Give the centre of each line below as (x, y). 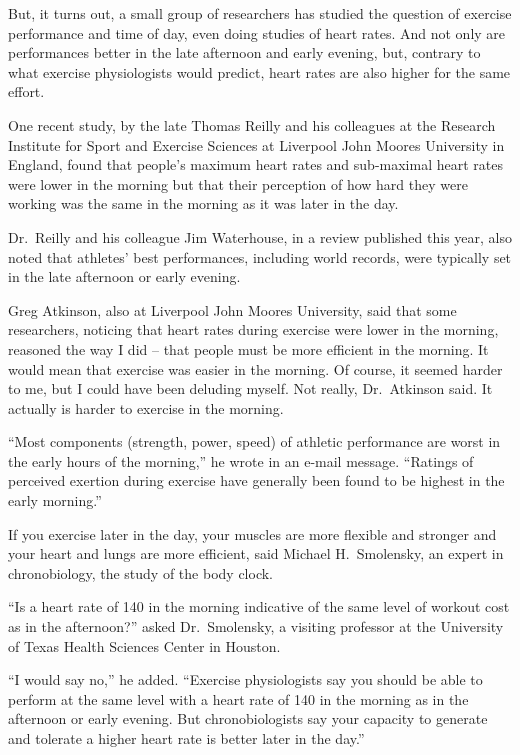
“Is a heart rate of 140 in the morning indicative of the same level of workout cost (259, 606)
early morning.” (55, 500)
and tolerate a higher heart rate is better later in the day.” (186, 738)
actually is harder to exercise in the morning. (146, 407)
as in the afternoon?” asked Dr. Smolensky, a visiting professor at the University (256, 626)
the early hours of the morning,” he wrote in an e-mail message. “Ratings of (241, 460)
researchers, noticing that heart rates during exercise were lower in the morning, (253, 329)
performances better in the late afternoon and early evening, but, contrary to (244, 52)
